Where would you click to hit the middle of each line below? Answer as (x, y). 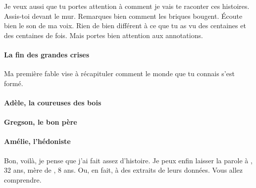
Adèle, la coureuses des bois (53, 102)
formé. (14, 83)
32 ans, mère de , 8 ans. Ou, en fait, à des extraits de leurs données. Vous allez (124, 170)
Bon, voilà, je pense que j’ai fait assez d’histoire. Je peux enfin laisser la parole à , (128, 160)
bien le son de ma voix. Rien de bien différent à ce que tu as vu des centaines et (125, 25)
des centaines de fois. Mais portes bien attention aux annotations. (103, 35)
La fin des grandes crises (47, 54)
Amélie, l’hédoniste (37, 141)
